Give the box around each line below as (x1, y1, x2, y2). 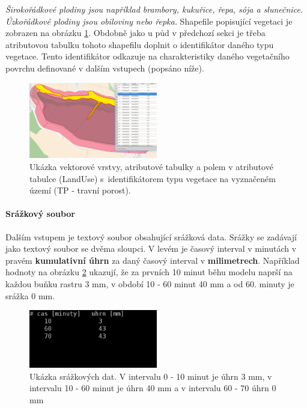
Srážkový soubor (5, 207, 76, 220)
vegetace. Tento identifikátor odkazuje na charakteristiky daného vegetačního (5, 50, 290, 62)
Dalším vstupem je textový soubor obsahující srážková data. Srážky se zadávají (5, 230, 297, 243)
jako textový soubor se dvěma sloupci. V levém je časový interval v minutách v (5, 242, 297, 255)
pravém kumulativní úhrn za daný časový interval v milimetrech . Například (5, 254, 300, 266)
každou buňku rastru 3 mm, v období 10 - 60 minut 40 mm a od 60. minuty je (5, 277, 294, 290)
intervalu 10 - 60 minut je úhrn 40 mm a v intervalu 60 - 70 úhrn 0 (29, 382, 276, 394)
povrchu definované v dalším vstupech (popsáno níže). (5, 61, 204, 74)
